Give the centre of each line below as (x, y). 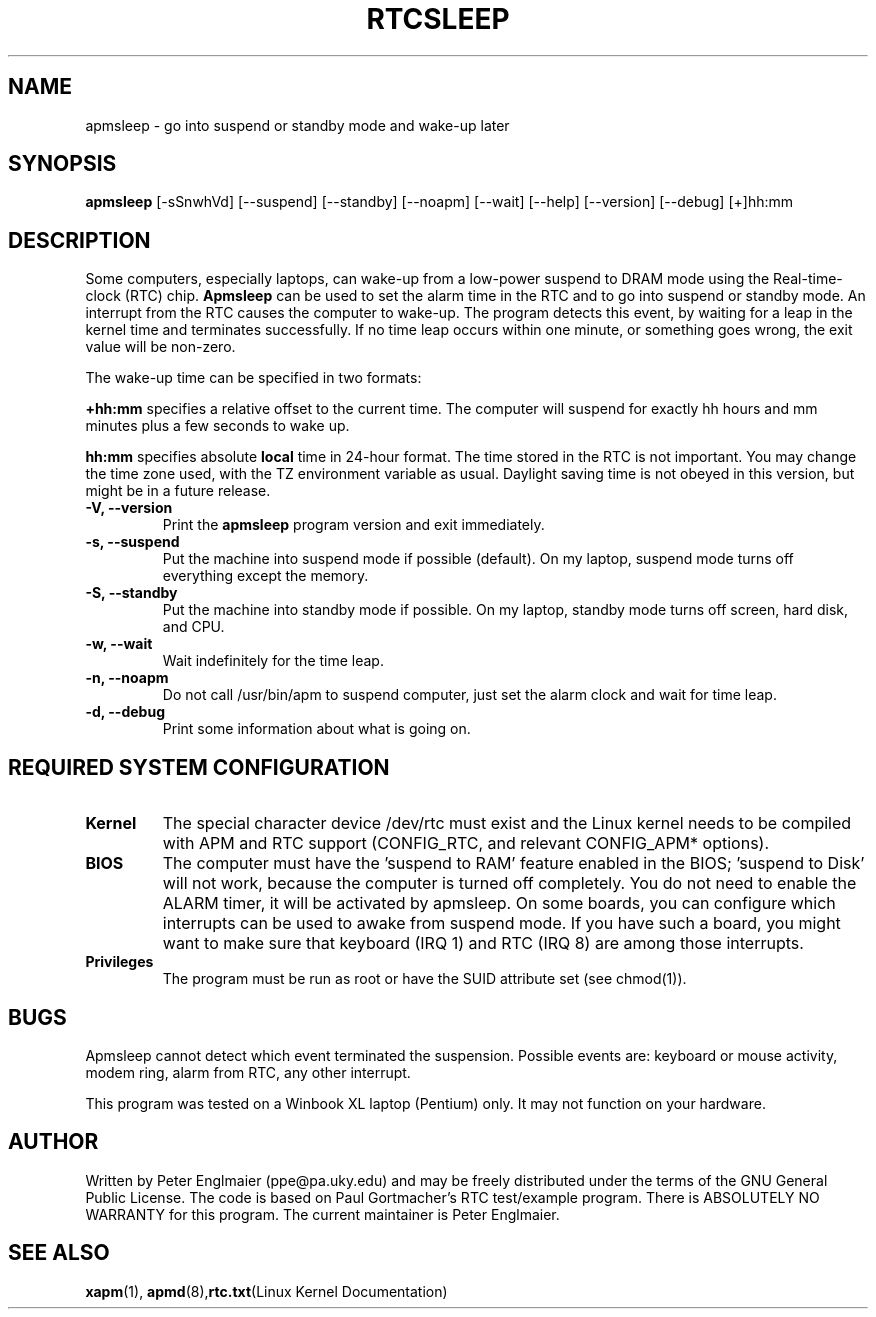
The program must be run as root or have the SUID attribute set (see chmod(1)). (424, 979)
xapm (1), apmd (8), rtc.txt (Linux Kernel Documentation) (266, 1291)
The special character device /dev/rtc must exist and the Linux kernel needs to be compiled (507, 823)
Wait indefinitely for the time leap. (273, 661)
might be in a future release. (178, 491)
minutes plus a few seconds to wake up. (217, 426)
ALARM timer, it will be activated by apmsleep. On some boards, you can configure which (499, 903)
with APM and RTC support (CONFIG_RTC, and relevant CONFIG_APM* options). (466, 843)
